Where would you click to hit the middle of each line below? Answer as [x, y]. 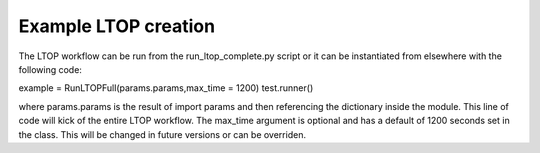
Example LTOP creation [116, 26]
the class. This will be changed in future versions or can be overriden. [162, 134]
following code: [50, 69]
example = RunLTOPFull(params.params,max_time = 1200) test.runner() [166, 88]
